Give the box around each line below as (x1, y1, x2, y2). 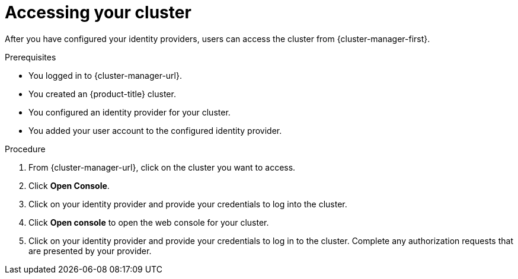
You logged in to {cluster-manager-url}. (28, 70, 182, 81)
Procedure (5, 143, 46, 154)
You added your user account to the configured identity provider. (28, 125, 282, 136)
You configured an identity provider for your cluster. (28, 107, 231, 117)
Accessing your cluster (5, 2, 191, 23)
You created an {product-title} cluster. (28, 88, 176, 99)
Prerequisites (5, 52, 56, 62)
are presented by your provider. (28, 245, 152, 256)
